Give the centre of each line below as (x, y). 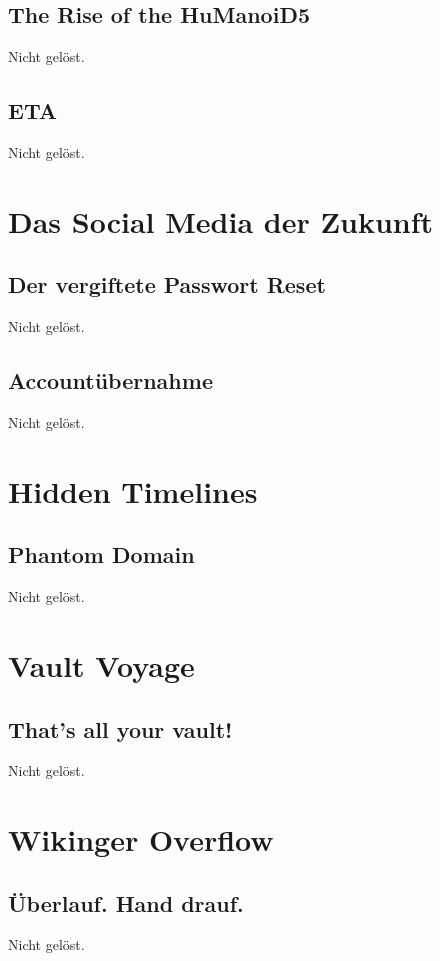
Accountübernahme (110, 380)
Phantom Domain (101, 554)
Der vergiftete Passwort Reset (167, 284)
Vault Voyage (101, 664)
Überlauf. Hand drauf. (126, 902)
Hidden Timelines (133, 490)
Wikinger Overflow (141, 839)
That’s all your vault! (120, 728)
